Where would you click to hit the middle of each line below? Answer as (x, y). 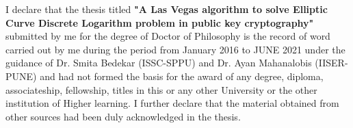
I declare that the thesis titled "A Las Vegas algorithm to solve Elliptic (167, 9)
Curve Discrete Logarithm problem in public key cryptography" (160, 22)
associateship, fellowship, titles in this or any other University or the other (161, 89)
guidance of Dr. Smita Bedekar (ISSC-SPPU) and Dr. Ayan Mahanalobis (159, 63)
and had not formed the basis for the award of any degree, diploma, (182, 76)
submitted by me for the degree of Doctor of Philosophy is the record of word (168, 36)
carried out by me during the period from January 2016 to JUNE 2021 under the (175, 49)
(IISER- (331, 63)
